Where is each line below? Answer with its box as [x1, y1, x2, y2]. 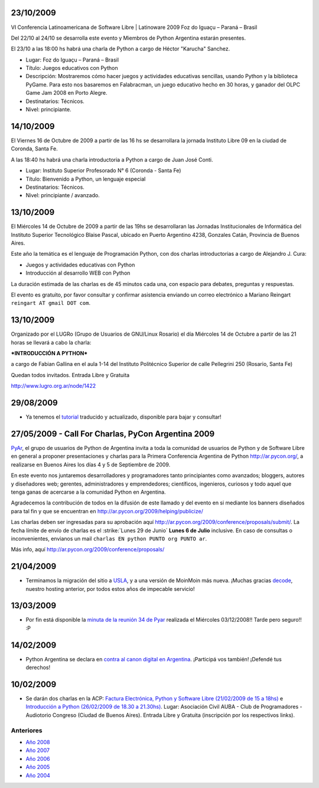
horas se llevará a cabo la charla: [11, 339, 92, 346]
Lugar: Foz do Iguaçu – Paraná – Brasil [25, 56, 119, 63]
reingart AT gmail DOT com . [11, 300, 91, 307]
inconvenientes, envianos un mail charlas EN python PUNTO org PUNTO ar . [11, 535, 207, 542]
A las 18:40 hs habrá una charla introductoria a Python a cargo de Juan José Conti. [11, 156, 213, 163]
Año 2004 [25, 771, 50, 779]
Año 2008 [25, 739, 50, 745]
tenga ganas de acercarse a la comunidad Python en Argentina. [11, 488, 166, 496]
